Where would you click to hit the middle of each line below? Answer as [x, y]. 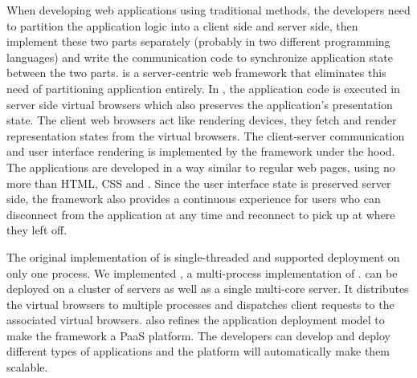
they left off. [37, 230]
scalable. [27, 367]
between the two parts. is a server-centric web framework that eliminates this [196, 73]
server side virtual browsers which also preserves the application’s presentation [200, 104]
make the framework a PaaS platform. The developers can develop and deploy [198, 335]
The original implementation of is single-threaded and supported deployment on [203, 256]
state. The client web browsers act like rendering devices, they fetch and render [202, 120]
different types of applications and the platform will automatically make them [198, 351]
